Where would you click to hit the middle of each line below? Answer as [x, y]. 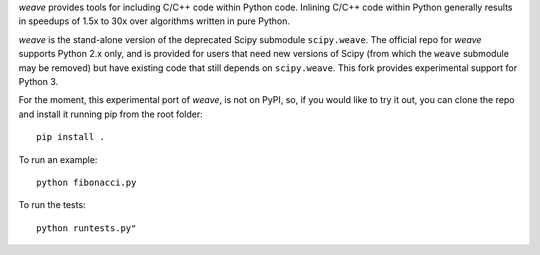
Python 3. [38, 81]
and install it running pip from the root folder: [111, 114]
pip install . [70, 137]
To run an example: [58, 159]
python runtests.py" [86, 228]
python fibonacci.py [86, 182]
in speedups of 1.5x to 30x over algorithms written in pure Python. [154, 21]
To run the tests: [52, 205]
